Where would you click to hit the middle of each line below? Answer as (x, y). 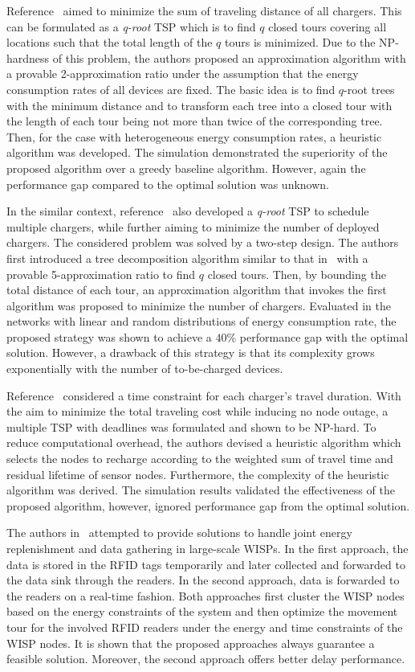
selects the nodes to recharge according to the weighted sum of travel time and (200, 459)
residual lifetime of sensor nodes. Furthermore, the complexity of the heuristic (198, 474)
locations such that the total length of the (110, 42)
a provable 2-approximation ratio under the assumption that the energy (183, 74)
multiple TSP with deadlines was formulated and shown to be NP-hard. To (191, 426)
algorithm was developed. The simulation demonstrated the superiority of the (197, 152)
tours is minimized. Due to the (300, 42)
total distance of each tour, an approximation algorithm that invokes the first (197, 290)
